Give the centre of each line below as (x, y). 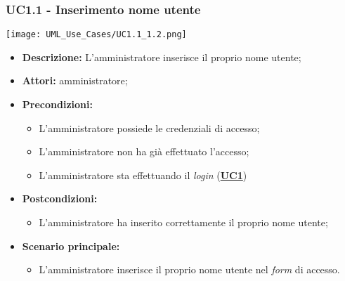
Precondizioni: (57, 104)
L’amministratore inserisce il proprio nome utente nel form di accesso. (189, 269)
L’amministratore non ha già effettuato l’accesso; (144, 151)
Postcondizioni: (60, 198)
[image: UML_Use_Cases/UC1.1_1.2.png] (96, 35)
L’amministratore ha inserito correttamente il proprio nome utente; (183, 222)
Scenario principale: (71, 246)
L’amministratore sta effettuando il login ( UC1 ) (143, 175)
